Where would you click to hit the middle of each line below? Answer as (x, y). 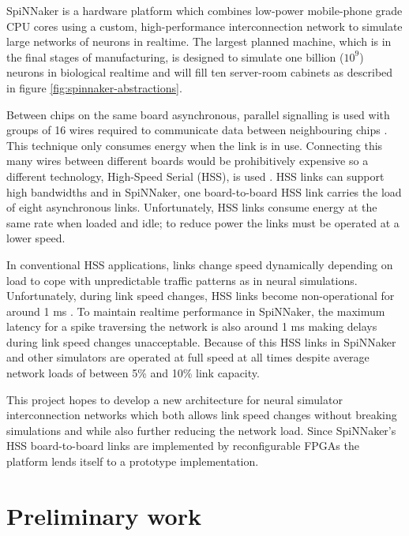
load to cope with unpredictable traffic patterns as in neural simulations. (182, 280)
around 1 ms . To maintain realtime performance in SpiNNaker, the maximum (196, 311)
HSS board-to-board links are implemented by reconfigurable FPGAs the (183, 446)
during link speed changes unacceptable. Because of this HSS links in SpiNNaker (201, 341)
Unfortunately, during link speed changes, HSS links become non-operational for (201, 296)
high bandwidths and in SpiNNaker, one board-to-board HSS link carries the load (204, 191)
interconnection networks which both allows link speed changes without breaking (202, 415)
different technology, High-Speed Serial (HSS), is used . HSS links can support (195, 176)
